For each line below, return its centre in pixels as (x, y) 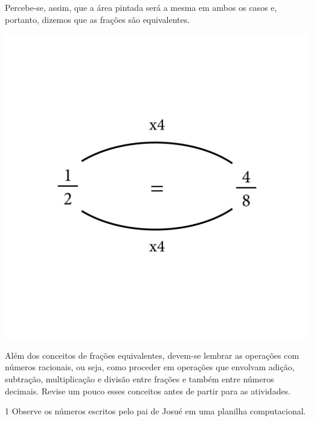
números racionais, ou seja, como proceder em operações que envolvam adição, (150, 367)
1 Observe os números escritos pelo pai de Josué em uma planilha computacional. (155, 411)
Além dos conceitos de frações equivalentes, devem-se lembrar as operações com (152, 355)
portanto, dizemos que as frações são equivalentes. (98, 19)
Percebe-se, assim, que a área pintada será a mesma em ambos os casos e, (141, 7)
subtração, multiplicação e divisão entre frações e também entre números (139, 378)
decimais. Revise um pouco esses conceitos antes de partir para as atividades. (148, 390)
